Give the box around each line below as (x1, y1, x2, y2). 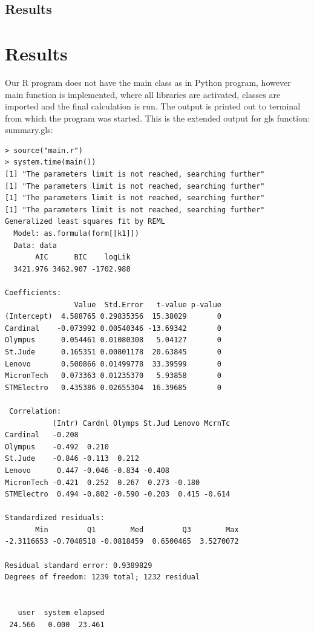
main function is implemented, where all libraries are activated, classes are (5, 88, 281, 100)
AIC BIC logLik (35, 253, 131, 262)
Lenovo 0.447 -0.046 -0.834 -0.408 (5, 466, 170, 475)
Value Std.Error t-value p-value (74, 300, 221, 309)
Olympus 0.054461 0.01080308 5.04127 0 (5, 336, 221, 345)
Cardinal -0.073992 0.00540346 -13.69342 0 (5, 324, 221, 333)
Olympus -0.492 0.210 (5, 442, 109, 451)
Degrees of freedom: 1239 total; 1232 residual (5, 573, 200, 582)
